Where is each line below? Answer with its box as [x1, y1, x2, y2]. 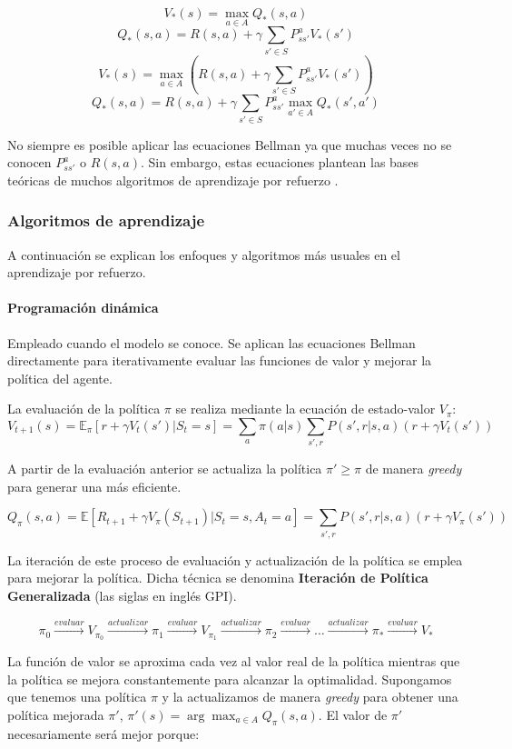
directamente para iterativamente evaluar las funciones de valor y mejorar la [7, 351, 432, 370]
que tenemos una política [7, 687, 147, 706]
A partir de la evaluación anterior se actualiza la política [7, 459, 322, 478]
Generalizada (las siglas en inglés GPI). [7, 585, 237, 604]
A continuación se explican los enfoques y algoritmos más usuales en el [7, 245, 400, 264]
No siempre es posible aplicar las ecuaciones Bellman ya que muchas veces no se [7, 135, 452, 154]
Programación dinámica [7, 298, 159, 317]
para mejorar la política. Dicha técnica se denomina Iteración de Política [7, 568, 428, 587]
